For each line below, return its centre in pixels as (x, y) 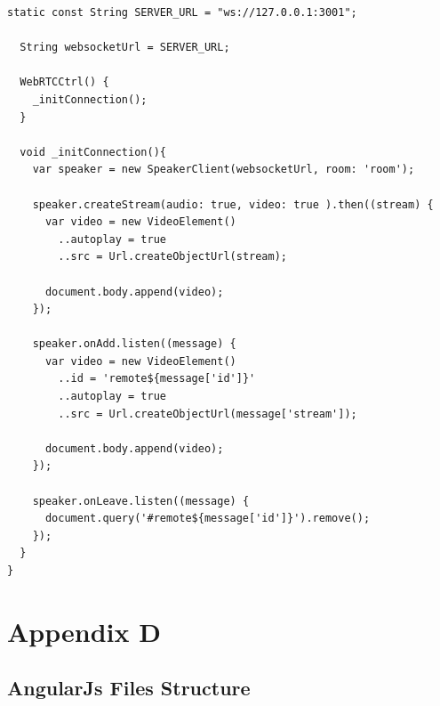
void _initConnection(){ (93, 152)
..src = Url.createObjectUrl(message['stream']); (208, 414)
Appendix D (84, 631)
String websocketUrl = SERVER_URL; (125, 48)
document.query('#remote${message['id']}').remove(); (208, 519)
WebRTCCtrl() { (64, 82)
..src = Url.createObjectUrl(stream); (172, 257)
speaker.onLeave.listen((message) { (141, 501)
